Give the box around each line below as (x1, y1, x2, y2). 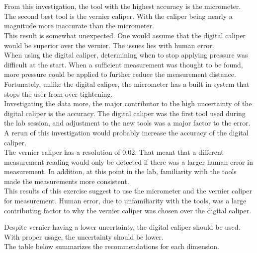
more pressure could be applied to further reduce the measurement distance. (4, 69, 236, 79)
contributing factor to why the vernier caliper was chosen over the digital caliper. (4, 205, 252, 215)
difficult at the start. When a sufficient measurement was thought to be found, (4, 59, 243, 69)
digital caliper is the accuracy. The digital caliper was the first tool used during (4, 108, 246, 118)
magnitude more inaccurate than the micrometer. (4, 20, 154, 31)
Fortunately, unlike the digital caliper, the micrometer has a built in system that (4, 78, 250, 89)
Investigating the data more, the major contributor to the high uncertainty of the (4, 98, 252, 109)
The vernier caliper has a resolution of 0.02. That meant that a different (4, 147, 224, 157)
